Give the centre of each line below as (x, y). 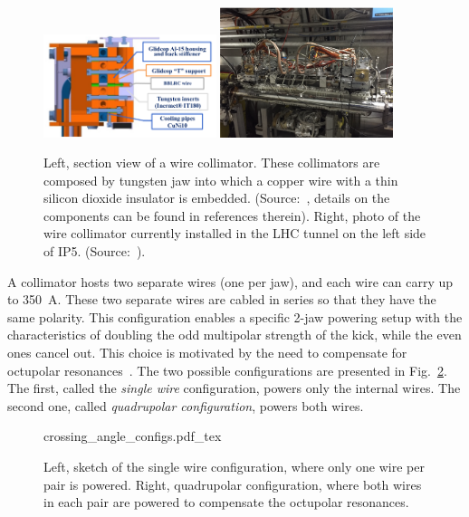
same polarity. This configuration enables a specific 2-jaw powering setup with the (235, 316)
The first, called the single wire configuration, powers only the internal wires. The (234, 388)
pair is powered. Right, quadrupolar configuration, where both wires (233, 484)
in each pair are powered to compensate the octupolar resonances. (226, 502)
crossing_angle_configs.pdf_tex (133, 436)
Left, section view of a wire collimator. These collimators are (212, 163)
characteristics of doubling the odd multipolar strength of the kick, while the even (234, 335)
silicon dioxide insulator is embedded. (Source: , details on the (217, 198)
